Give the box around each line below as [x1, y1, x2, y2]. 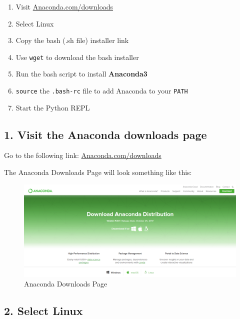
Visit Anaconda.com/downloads [15, 1, 113, 11]
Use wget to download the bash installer [15, 51, 139, 62]
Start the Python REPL [15, 102, 90, 112]
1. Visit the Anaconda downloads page [4, 126, 207, 142]
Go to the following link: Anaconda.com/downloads [4, 150, 161, 160]
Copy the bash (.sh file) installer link [15, 35, 129, 45]
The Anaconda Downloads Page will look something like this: [4, 167, 192, 177]
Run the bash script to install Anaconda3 [15, 68, 147, 79]
